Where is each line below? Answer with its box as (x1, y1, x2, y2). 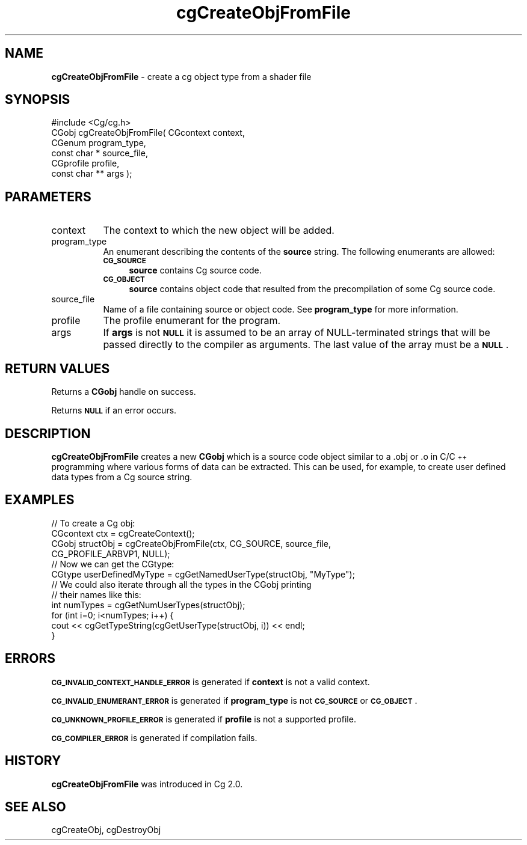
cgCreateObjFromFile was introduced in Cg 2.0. (51, 778, 243, 789)
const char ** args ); (51, 168, 132, 179)
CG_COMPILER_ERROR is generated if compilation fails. (51, 732, 257, 743)
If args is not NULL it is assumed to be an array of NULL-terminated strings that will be (103, 326, 490, 339)
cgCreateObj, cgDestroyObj (51, 825, 161, 835)
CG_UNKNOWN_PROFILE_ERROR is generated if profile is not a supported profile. (51, 713, 356, 724)
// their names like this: (51, 589, 141, 600)
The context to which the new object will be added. (103, 224, 334, 237)
